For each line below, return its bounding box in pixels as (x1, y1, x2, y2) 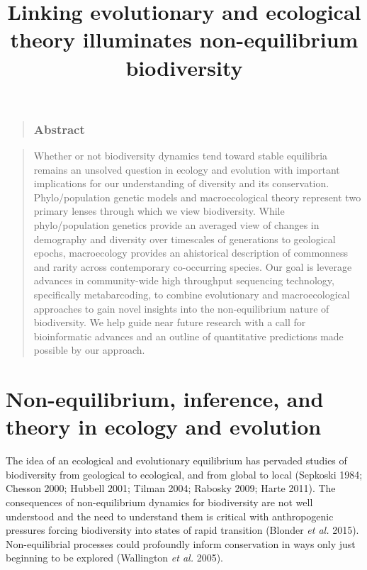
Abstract (33, 120, 85, 138)
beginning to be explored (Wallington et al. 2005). (6, 550, 223, 565)
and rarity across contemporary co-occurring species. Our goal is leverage (33, 259, 352, 274)
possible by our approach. (33, 342, 145, 357)
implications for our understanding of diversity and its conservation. (33, 176, 329, 191)
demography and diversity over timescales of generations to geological (33, 231, 336, 246)
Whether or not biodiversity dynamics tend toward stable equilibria (33, 148, 328, 163)
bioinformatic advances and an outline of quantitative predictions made (33, 328, 344, 343)
